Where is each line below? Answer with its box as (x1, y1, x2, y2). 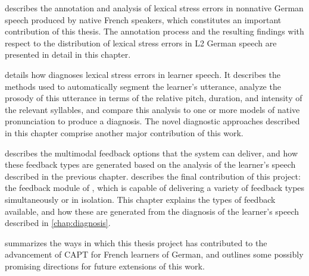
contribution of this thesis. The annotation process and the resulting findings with (5, 25, 304, 37)
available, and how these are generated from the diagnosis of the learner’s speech (5, 205, 299, 217)
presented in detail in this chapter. (5, 48, 131, 61)
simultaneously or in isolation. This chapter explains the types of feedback (5, 193, 276, 205)
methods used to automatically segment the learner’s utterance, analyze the (5, 80, 281, 92)
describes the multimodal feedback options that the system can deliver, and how (5, 146, 298, 159)
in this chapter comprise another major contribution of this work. (5, 126, 244, 139)
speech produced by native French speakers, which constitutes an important (5, 13, 282, 26)
